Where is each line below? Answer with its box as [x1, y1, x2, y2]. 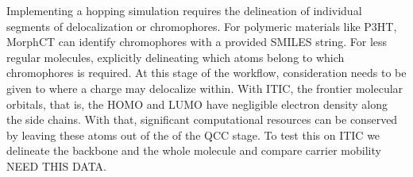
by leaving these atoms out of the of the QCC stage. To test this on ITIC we [6, 126, 380, 143]
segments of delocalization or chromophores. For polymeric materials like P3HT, [6, 17, 397, 34]
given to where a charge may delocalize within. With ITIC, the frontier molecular [6, 79, 403, 96]
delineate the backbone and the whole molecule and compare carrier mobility [6, 142, 381, 159]
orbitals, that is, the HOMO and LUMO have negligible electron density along [6, 95, 388, 112]
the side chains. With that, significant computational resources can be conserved [6, 111, 398, 128]
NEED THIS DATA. [6, 157, 107, 174]
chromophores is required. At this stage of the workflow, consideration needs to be [6, 64, 407, 81]
